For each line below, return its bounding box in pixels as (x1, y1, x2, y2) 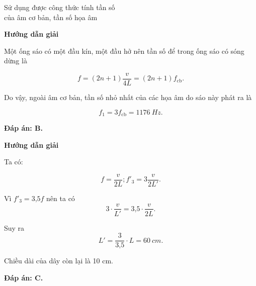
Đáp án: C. (4, 272, 43, 282)
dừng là (4, 55, 27, 66)
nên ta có (46, 193, 75, 203)
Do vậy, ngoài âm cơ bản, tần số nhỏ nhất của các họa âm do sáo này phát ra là (4, 92, 252, 103)
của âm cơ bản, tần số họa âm (4, 12, 98, 22)
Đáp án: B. (4, 123, 43, 133)
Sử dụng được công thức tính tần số (4, 2, 115, 12)
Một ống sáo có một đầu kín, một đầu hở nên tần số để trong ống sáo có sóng (4, 45, 244, 56)
